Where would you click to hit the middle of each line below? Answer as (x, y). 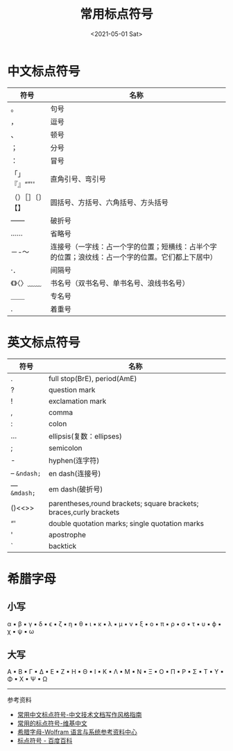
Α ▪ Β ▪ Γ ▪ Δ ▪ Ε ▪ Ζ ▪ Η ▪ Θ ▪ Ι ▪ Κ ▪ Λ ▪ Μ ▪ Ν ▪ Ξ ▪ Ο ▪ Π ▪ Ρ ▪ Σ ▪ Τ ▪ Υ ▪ (115, 672)
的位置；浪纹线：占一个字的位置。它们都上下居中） (133, 257)
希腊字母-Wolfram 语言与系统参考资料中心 (77, 732)
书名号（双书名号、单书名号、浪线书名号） (120, 283)
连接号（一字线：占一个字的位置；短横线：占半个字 (133, 246)
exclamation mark (77, 401)
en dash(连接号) (75, 473)
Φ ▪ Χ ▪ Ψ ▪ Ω (27, 679)
